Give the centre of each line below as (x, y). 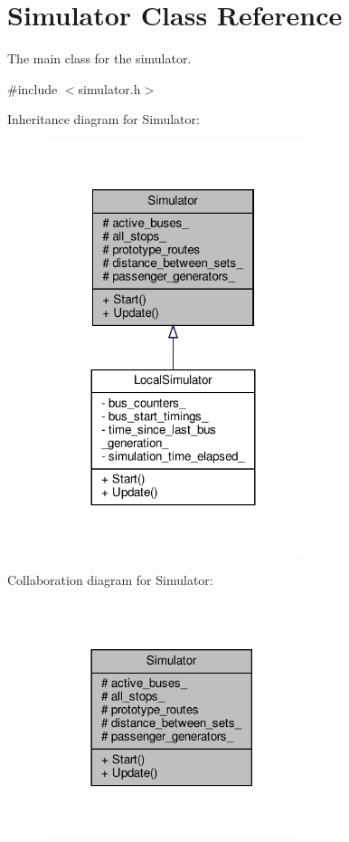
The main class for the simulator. (99, 58)
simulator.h (109, 88)
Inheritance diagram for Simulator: (104, 119)
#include (33, 88)
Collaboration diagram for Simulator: (110, 579)
